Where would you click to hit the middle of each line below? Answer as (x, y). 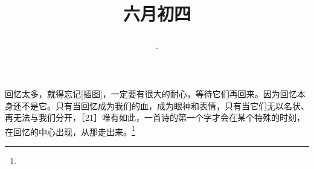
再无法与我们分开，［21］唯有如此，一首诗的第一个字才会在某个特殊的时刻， (155, 117)
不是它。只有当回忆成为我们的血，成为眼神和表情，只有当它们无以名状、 (165, 105)
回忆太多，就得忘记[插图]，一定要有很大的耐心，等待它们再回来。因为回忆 (151, 93)
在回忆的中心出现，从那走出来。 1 (70, 130)
